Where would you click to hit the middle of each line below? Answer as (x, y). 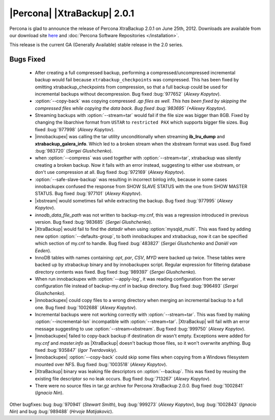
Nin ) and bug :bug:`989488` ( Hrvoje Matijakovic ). (61, 411)
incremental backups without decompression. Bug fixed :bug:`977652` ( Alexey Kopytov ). (128, 94)
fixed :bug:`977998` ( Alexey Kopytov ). (75, 129)
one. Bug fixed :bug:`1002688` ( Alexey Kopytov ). (86, 307)
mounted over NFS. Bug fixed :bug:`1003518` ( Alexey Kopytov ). (101, 364)
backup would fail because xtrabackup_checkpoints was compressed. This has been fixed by (137, 80)
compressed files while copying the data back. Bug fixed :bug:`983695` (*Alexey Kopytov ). (131, 108)
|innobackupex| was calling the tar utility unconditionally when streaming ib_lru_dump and (130, 137)
